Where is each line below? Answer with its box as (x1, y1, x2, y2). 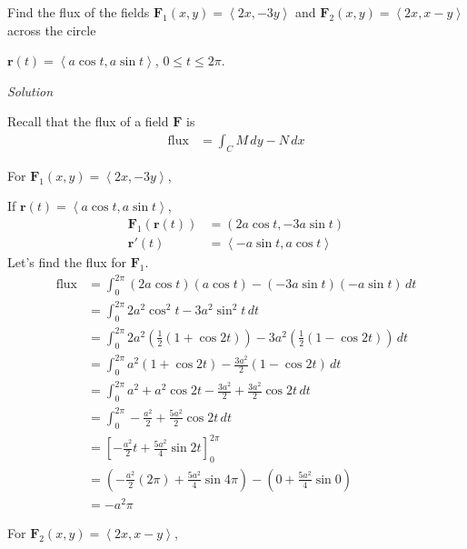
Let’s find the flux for (7, 253, 126, 272)
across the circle (7, 20, 96, 39)
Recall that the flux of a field (7, 112, 169, 131)
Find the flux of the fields (7, 3, 150, 21)
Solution (7, 81, 54, 100)
